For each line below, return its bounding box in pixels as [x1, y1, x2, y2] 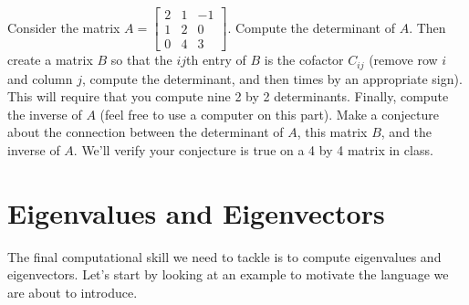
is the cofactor [264, 50, 344, 69]
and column [7, 68, 73, 88]
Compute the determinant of [234, 17, 396, 37]
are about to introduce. [7, 282, 138, 301]
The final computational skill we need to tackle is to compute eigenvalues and [7, 247, 442, 266]
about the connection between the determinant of [7, 122, 284, 142]
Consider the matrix [7, 17, 120, 37]
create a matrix [7, 50, 93, 69]
